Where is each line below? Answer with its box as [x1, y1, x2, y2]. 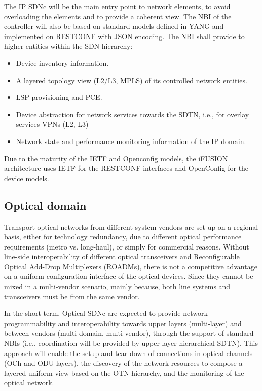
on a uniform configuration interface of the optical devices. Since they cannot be [4, 271, 253, 281]
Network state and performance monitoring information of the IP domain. [16, 135, 246, 146]
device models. [4, 172, 49, 183]
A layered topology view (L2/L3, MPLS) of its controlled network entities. [16, 75, 247, 85]
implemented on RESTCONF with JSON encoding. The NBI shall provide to [4, 30, 245, 41]
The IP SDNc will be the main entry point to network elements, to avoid [4, 1, 231, 11]
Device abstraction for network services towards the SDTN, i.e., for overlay [16, 109, 249, 119]
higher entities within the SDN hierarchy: [4, 41, 133, 51]
